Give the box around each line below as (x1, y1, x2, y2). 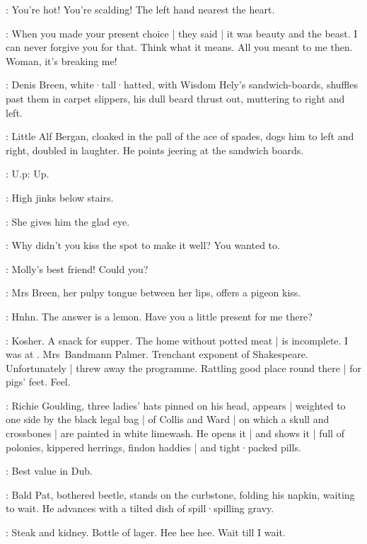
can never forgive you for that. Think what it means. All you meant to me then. (6, 40, 353, 54)
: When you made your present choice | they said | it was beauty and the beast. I (6, 25, 358, 40)
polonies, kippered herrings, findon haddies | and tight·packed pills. (6, 439, 301, 454)
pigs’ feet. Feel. (6, 374, 71, 389)
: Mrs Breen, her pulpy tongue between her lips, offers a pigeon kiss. (6, 285, 301, 300)
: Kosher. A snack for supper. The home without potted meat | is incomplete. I (6, 332, 349, 347)
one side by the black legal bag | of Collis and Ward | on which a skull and (6, 412, 330, 427)
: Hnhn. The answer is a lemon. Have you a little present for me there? (6, 308, 313, 323)
